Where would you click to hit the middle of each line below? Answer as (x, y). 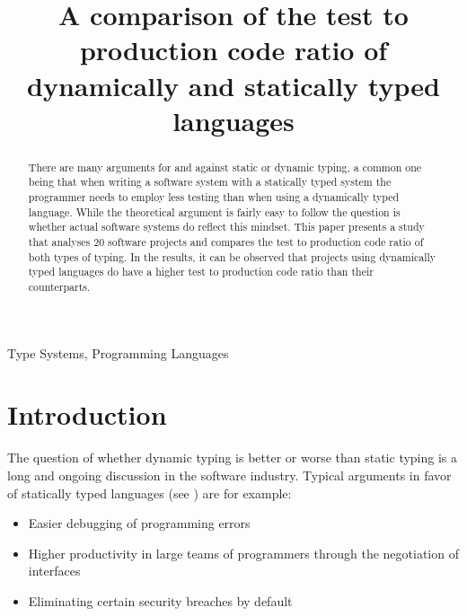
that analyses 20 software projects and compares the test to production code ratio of (226, 242)
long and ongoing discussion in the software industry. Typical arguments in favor (229, 475)
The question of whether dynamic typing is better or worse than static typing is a (233, 458)
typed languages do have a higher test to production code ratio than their (201, 272)
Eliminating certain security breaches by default (160, 600)
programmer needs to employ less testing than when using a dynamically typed (214, 197)
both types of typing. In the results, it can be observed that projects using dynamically (232, 256)
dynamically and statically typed (233, 85)
